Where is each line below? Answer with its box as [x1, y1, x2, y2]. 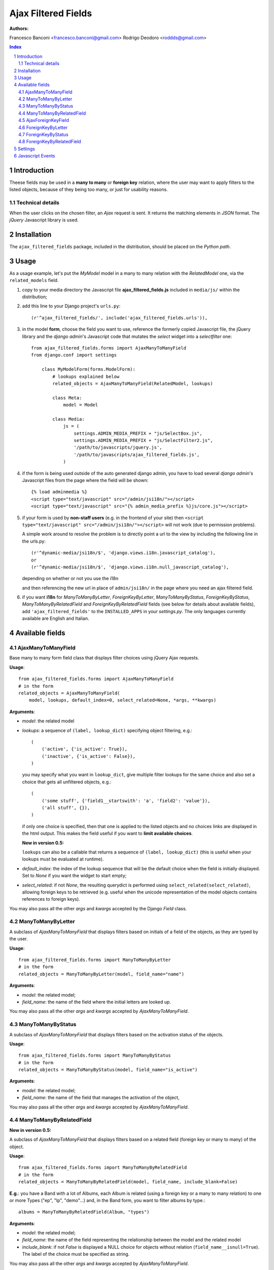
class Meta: [52, 395, 82, 401]
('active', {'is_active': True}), [41, 746, 128, 752]
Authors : [9, 25, 29, 31]
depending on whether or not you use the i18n [22, 576, 119, 582]
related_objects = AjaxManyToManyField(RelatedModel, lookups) [52, 380, 213, 386]
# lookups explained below [52, 373, 120, 379]
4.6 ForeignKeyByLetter [18, 124, 68, 131]
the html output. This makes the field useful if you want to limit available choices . [22, 831, 193, 837]
